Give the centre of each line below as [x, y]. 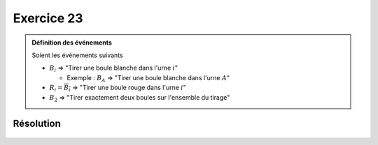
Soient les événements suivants [77, 55]
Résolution [37, 124]
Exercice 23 [48, 18]
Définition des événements [72, 43]
